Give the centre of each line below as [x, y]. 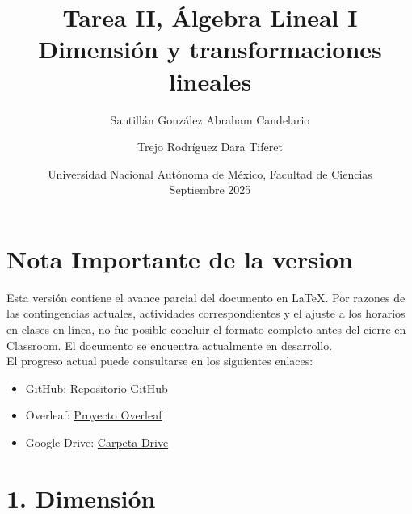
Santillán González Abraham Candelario [210, 119]
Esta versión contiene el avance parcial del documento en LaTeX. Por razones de [206, 297]
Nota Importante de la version [180, 258]
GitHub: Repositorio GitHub [97, 388]
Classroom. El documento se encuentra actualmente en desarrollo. [170, 345]
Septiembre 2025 [210, 190]
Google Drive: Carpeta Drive [97, 442]
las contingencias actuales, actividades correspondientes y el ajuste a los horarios [206, 313]
